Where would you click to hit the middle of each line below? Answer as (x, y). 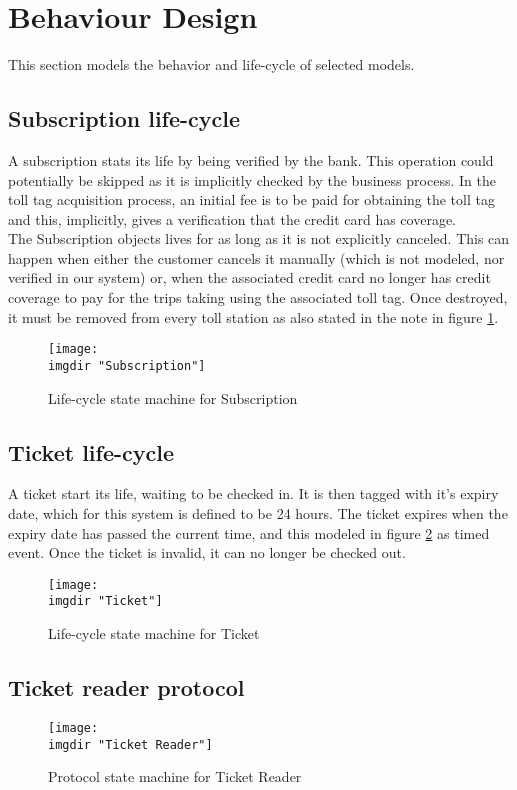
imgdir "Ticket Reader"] (130, 744)
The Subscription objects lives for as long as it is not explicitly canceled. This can (259, 238)
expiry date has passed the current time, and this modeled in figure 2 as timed (249, 532)
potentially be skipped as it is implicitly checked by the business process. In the (252, 179)
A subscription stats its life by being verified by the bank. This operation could (251, 159)
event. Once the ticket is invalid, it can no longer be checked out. (207, 552)
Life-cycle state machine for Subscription (173, 397)
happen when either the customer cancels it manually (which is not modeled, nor (256, 257)
